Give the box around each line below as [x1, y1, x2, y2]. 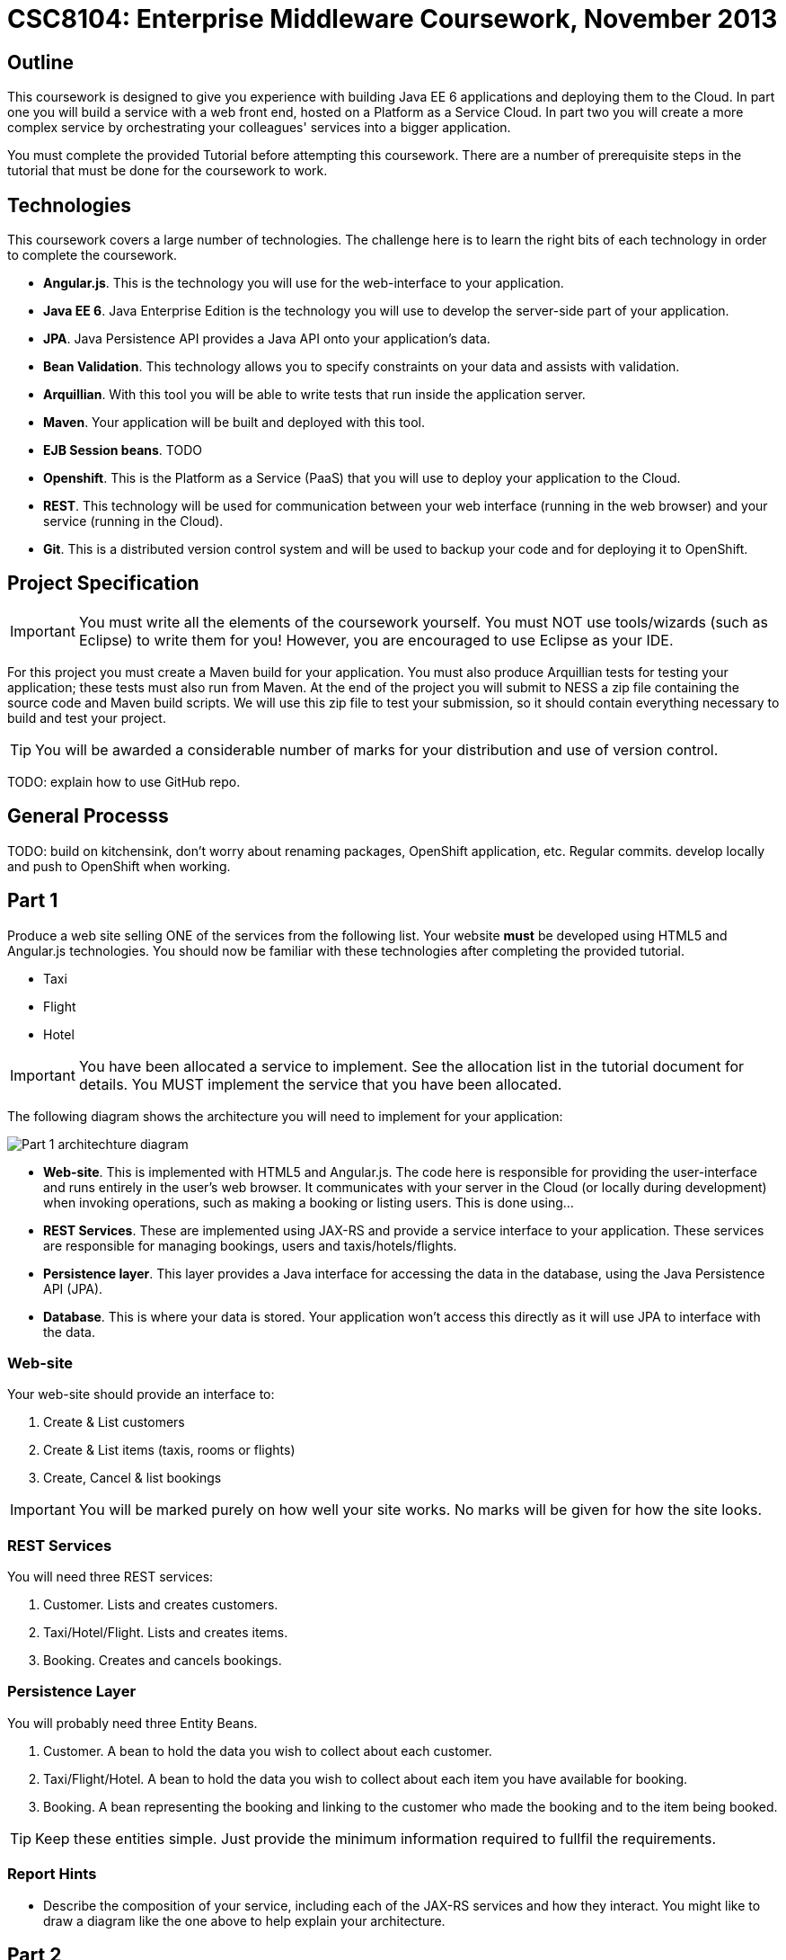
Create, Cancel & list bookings [43, 1470, 222, 1486]
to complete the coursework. [7, 247, 178, 263]
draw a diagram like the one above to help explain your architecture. [43, 1912, 446, 1929]
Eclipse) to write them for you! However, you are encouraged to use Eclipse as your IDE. [78, 630, 674, 649]
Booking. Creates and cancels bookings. [43, 1653, 282, 1669]
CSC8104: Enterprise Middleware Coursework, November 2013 [7, 4, 778, 34]
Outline [7, 50, 74, 74]
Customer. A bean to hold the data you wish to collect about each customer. [43, 1742, 492, 1759]
